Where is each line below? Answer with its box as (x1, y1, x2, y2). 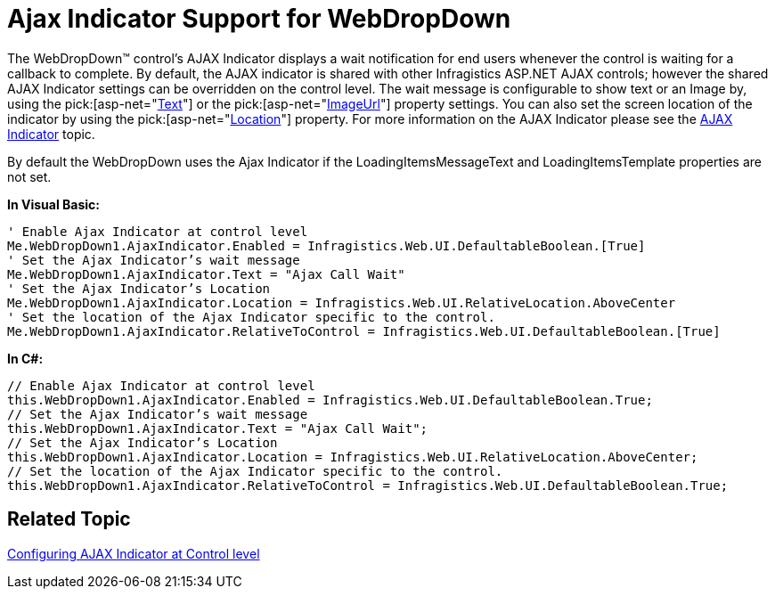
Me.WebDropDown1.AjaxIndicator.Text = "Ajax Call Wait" (7, 266, 405, 282)
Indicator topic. (7, 126, 95, 142)
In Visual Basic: (7, 196, 100, 212)
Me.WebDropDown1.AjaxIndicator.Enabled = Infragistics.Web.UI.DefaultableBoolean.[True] (7, 238, 646, 253)
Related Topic (7, 508, 131, 531)
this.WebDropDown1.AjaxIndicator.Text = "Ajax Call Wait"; (7, 420, 428, 436)
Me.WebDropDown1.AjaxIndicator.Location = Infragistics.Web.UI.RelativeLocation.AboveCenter (7, 295, 676, 310)
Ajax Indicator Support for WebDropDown (7, 4, 511, 34)
